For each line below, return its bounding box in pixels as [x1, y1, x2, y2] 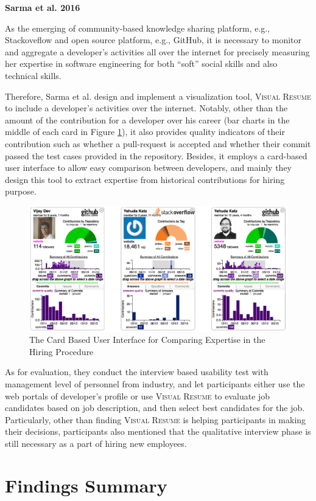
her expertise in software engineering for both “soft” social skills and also [5, 57, 278, 70]
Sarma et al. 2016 [5, 1, 80, 13]
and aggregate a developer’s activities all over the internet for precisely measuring [5, 45, 310, 58]
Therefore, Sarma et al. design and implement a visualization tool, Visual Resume [5, 89, 311, 102]
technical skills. [5, 69, 61, 81]
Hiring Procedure [29, 345, 94, 358]
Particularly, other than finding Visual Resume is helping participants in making [5, 413, 306, 426]
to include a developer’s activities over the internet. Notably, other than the [5, 102, 288, 114]
